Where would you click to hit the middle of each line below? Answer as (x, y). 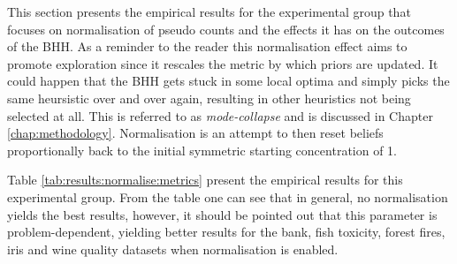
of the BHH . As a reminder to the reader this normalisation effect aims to (207, 46)
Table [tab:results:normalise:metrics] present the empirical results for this (205, 180)
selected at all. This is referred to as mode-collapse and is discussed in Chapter (220, 115)
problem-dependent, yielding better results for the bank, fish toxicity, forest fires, (226, 232)
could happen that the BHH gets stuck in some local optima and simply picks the (228, 81)
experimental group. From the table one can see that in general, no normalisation (228, 196)
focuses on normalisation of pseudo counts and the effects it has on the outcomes (226, 29)
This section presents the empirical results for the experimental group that (209, 11)
